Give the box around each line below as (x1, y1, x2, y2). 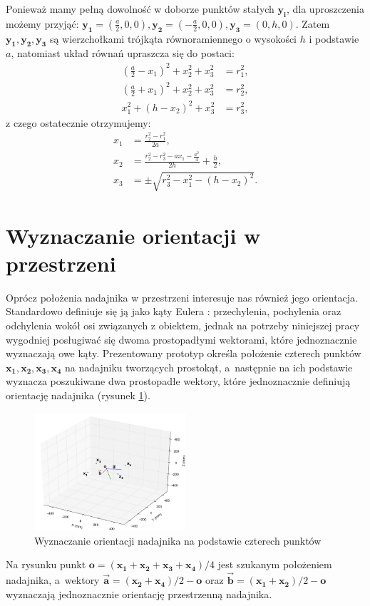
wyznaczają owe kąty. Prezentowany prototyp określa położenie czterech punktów (6, 346, 361, 361)
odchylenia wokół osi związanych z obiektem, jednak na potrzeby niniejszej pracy (6, 318, 360, 333)
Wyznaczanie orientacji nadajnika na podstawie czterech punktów (34, 533, 322, 548)
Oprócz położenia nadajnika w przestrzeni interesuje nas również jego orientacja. (6, 289, 359, 304)
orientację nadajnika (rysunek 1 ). (6, 388, 150, 403)
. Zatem (295, 16, 330, 31)
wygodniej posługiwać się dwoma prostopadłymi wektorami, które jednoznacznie (6, 332, 357, 346)
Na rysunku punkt (6, 557, 86, 572)
